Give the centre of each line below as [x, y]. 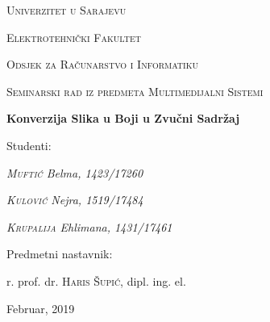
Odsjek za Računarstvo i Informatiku [102, 64]
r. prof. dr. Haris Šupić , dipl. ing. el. [96, 280]
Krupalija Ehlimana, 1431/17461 [89, 226]
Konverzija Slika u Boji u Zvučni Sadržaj [123, 118]
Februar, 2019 [41, 308]
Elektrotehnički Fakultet [74, 37]
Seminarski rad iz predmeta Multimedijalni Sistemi [135, 91]
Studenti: [29, 145]
